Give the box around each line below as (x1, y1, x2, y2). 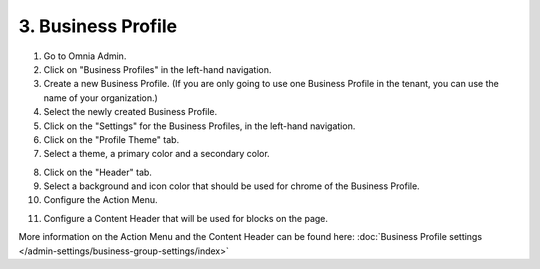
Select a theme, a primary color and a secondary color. (43, 148, 270, 160)
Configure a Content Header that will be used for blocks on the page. (43, 212, 329, 224)
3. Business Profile (18, 15, 178, 37)
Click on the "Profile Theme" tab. (43, 133, 180, 145)
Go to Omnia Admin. (43, 50, 127, 62)
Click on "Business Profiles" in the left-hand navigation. (43, 63, 272, 75)
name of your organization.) (43, 91, 159, 104)
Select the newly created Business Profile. (43, 106, 218, 118)
